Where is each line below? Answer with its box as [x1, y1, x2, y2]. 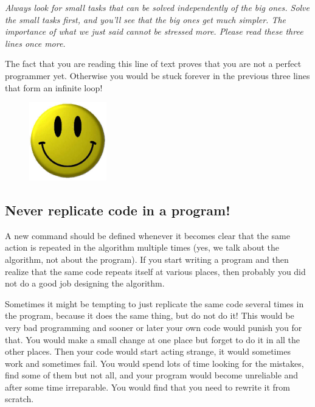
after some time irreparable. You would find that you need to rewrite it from [5, 380, 290, 393]
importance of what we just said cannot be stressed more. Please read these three [5, 25, 303, 38]
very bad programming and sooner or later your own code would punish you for [5, 321, 302, 333]
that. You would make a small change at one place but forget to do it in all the [5, 333, 300, 346]
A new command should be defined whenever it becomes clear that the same [5, 229, 290, 242]
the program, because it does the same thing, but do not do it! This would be [5, 309, 294, 322]
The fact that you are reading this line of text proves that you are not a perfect [5, 57, 302, 70]
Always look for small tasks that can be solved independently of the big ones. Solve [5, 1, 310, 13]
